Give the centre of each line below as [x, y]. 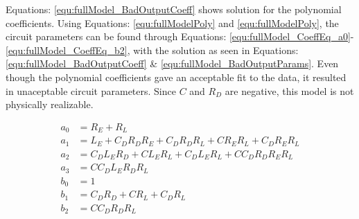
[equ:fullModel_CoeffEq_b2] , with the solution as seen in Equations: [152, 50]
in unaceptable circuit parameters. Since [91, 90]
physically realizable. [50, 104]
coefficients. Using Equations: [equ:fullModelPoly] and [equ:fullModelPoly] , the [172, 23]
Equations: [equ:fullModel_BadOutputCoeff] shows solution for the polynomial [174, 9]
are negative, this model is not [289, 90]
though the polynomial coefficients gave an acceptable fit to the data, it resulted [176, 77]
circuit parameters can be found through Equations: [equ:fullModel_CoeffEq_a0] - [180, 36]
